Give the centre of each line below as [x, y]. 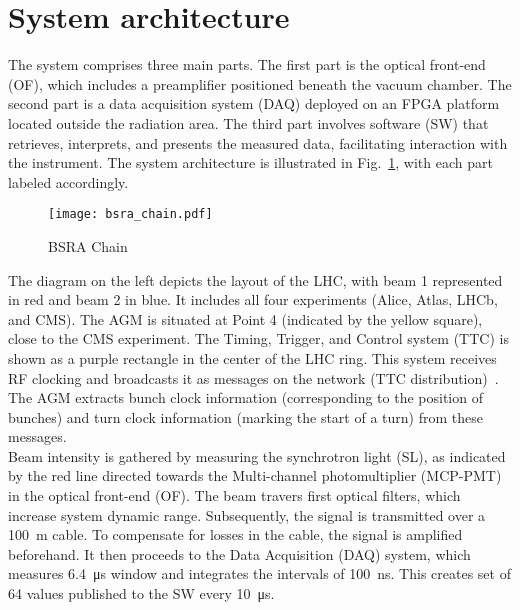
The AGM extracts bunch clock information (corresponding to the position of [245, 397]
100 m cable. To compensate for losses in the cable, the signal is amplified [235, 534]
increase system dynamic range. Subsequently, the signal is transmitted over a [247, 514]
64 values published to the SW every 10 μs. [141, 593]
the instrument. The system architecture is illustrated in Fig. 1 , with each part [250, 162]
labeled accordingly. [68, 181]
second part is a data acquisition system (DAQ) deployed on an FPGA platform [254, 103]
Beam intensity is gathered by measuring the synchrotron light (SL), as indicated [257, 455]
